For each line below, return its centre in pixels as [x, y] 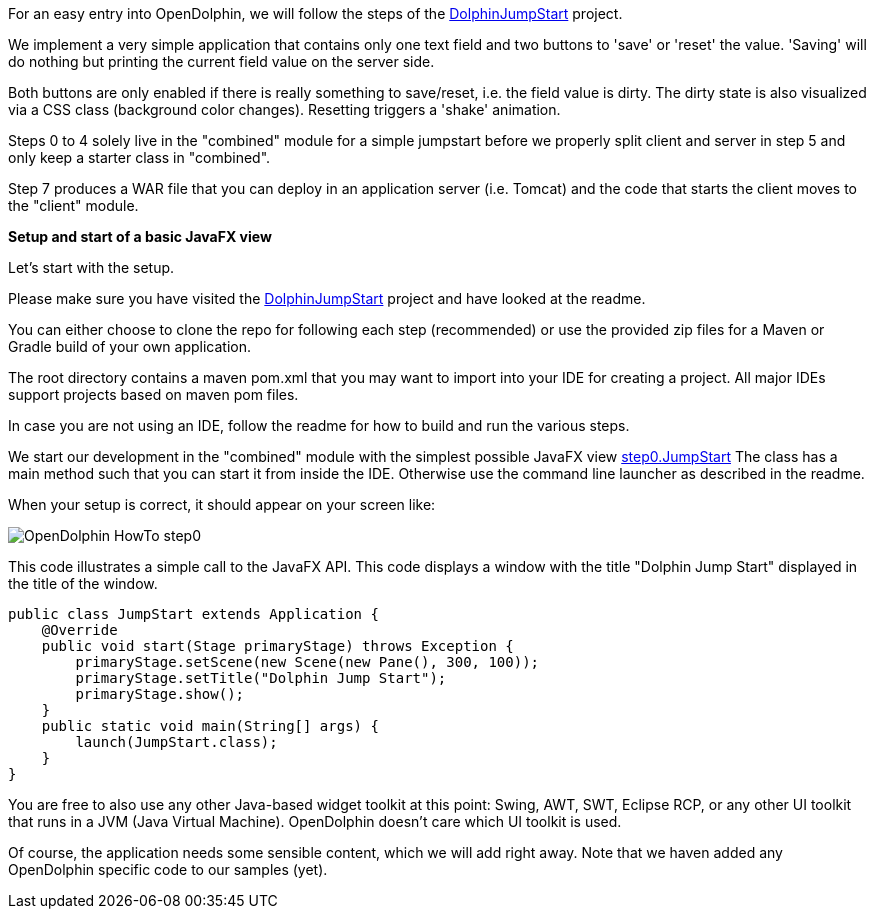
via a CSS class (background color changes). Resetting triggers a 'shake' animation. [284, 109]
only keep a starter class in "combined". [139, 157]
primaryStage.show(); [160, 694]
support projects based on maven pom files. [153, 394]
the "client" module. [73, 205]
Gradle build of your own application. [130, 346]
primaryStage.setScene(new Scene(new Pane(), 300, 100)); [307, 662]
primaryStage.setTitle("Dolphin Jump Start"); [261, 678]
